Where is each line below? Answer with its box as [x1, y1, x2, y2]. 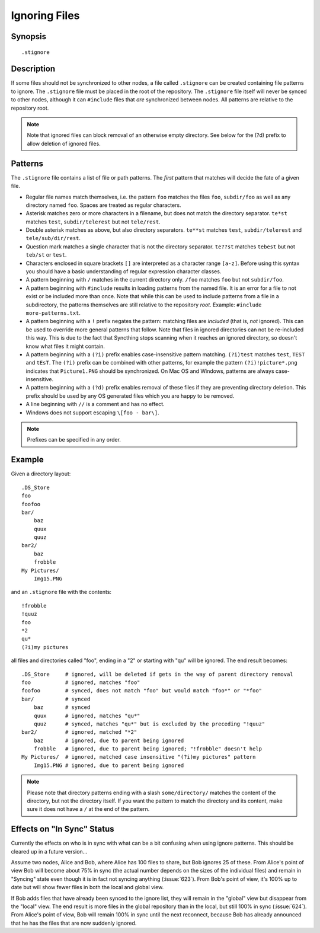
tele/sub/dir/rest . [25, 235, 81, 242]
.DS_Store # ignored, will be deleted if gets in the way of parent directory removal [21, 670, 293, 678]
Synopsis [11, 31, 47, 41]
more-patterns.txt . [25, 309, 81, 317]
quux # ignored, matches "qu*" [33, 712, 140, 719]
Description [11, 64, 56, 74]
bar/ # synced [21, 695, 91, 702]
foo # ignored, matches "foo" [21, 679, 140, 686]
